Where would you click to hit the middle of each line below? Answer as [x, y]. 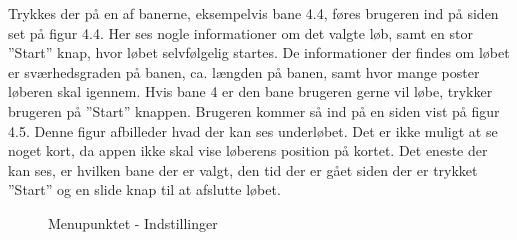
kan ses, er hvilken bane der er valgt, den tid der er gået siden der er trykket [243, 169]
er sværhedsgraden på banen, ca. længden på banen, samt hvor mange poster [244, 71]
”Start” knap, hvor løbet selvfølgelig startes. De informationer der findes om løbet [259, 52]
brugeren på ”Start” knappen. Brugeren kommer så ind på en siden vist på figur [254, 110]
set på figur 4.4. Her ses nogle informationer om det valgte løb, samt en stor [240, 32]
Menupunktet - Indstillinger [133, 222]
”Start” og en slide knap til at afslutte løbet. [144, 189]
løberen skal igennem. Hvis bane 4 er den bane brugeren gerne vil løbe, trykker [250, 91]
